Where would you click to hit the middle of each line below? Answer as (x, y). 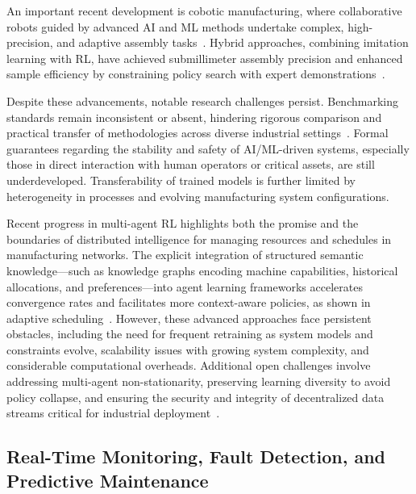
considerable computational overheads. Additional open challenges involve (189, 365)
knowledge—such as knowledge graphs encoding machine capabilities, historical (202, 270)
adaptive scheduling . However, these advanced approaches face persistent (189, 318)
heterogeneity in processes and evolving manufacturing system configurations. (198, 196)
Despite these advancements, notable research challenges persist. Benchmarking (202, 100)
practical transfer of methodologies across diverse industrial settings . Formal (198, 133)
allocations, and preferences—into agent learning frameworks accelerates (185, 286)
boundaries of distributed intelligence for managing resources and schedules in (199, 239)
